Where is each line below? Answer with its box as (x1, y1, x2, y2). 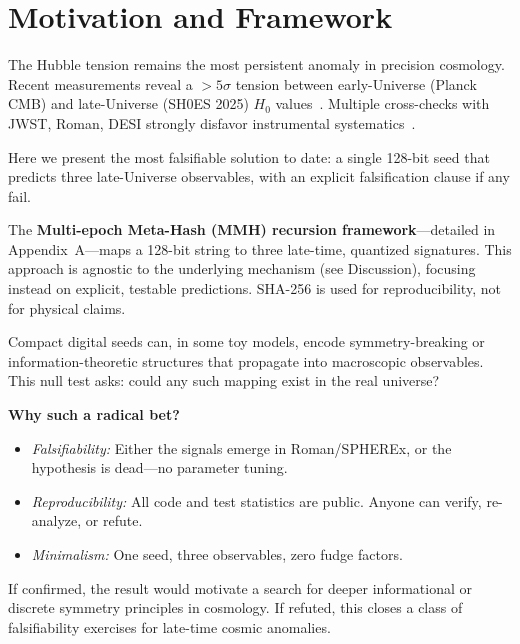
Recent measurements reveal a (8, 73, 193, 94)
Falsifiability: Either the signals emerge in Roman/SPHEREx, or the (31, 437, 452, 458)
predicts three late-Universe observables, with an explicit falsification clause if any (8, 166, 510, 187)
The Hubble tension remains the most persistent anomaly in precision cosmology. (8, 54, 505, 75)
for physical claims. (8, 297, 126, 318)
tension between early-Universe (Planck (235, 73, 477, 94)
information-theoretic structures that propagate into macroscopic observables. (8, 350, 484, 371)
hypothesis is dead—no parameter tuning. (31, 457, 288, 478)
